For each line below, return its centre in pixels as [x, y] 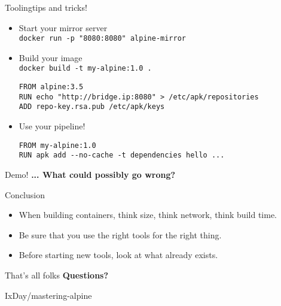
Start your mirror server [63, 27]
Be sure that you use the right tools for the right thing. [120, 234]
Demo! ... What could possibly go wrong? [90, 174]
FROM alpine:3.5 [51, 87]
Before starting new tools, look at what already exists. [118, 255]
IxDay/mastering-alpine [48, 295]
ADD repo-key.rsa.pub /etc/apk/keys [92, 107]
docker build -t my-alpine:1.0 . [85, 69]
